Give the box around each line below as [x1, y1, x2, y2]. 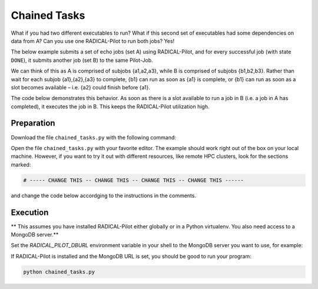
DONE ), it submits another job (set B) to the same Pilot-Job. [11, 57, 153, 64]
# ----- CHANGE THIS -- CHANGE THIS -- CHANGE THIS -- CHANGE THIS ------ [23, 177, 244, 184]
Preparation [11, 118, 55, 128]
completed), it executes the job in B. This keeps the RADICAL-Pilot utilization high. [11, 103, 210, 110]
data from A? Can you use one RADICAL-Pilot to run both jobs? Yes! [11, 37, 175, 44]
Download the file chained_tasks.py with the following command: [11, 134, 177, 141]
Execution [11, 207, 49, 217]
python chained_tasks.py [23, 268, 95, 275]
